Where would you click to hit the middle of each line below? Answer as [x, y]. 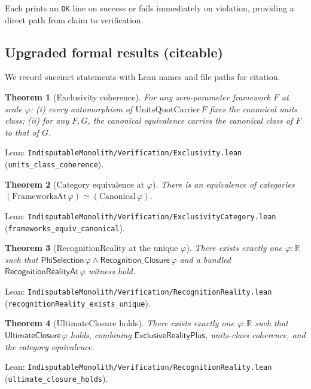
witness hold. [112, 271]
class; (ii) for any [37, 120]
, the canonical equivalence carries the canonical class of [190, 120]
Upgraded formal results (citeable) [114, 52]
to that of [22, 132]
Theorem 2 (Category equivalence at [75, 184]
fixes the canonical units [254, 108]
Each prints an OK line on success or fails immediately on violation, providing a [150, 8]
